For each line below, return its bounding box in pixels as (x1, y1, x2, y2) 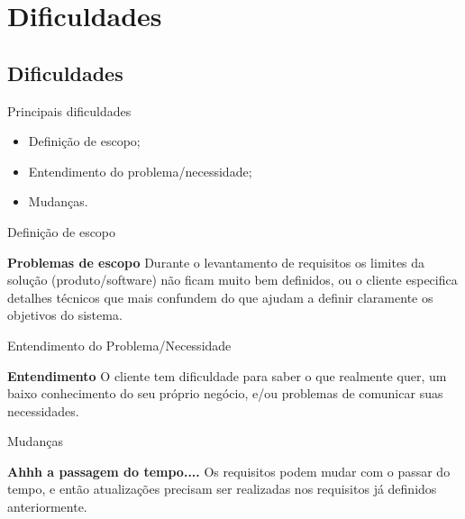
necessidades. (7, 401, 79, 420)
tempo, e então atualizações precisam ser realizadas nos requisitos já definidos (7, 479, 437, 498)
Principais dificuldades (7, 101, 132, 120)
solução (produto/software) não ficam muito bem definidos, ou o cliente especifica (7, 270, 458, 289)
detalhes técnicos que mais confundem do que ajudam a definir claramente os (7, 287, 433, 306)
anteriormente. (7, 497, 87, 516)
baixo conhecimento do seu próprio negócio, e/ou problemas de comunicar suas (7, 384, 443, 403)
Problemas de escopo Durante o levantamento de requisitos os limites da (7, 252, 425, 271)
